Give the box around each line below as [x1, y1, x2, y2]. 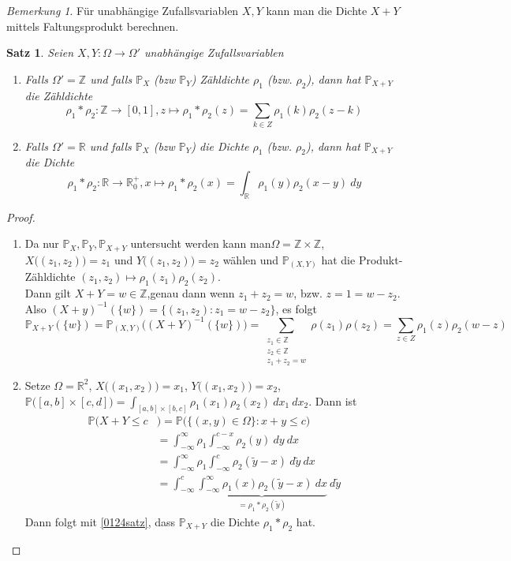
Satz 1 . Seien [6, 44, 74, 61]
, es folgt [275, 300, 318, 316]
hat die [321, 251, 356, 267]
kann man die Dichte [266, 2, 367, 18]
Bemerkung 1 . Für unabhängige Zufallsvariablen [6, 2, 239, 18]
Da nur [24, 235, 59, 252]
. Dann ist [308, 392, 357, 409]
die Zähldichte [24, 87, 93, 103]
